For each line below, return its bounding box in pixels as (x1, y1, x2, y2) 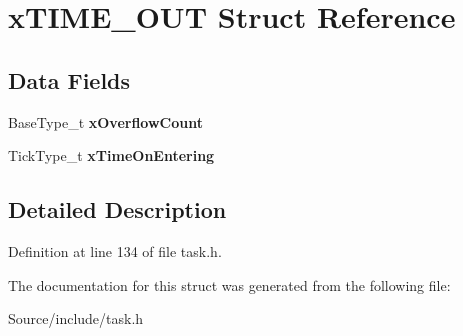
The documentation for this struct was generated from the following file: (8, 274, 451, 295)
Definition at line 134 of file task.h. (8, 240, 222, 261)
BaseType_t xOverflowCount (8, 111, 203, 132)
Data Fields (8, 64, 131, 95)
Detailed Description (8, 194, 227, 225)
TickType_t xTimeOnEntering (8, 145, 215, 166)
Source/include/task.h (8, 308, 144, 329)
